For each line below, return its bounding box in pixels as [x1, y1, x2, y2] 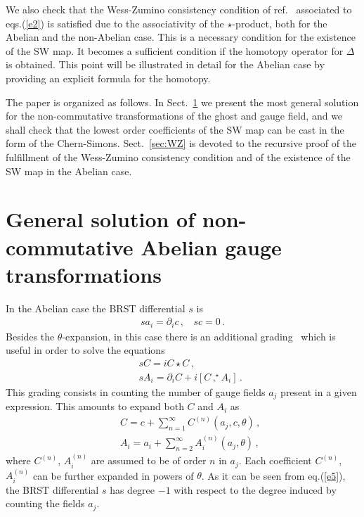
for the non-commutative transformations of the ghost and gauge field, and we [6, 108, 343, 123]
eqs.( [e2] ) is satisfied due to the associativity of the [6, 15, 224, 30]
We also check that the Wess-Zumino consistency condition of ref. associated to [6, 2, 352, 16]
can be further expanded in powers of [32, 468, 194, 483]
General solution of [6, 205, 195, 234]
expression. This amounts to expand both [6, 399, 184, 414]
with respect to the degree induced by [174, 482, 337, 497]
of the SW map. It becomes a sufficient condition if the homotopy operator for [6, 43, 344, 58]
